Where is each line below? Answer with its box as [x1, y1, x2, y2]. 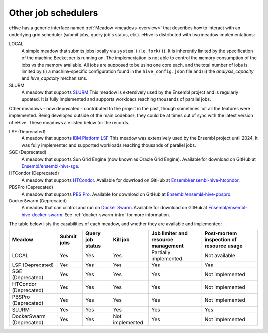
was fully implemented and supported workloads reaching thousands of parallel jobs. [21, 142, 196, 148]
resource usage [204, 242, 243, 249]
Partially [151, 249, 171, 256]
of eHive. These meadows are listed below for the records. [9, 119, 129, 125]
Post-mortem [204, 230, 237, 237]
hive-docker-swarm [21, 211, 62, 218]
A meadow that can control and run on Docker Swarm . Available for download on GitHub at [21, 205, 208, 211]
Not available [204, 252, 236, 259]
